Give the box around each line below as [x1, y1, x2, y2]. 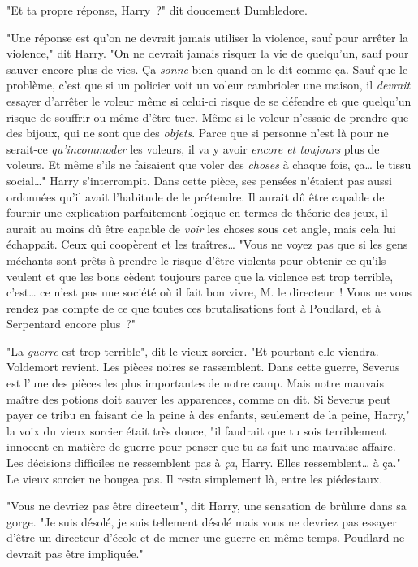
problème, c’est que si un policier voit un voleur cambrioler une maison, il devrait [6, 76, 411, 93]
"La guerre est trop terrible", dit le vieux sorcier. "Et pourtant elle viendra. [6, 342, 379, 359]
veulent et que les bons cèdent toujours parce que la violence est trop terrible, [6, 267, 394, 284]
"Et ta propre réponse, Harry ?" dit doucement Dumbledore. [6, 2, 308, 18]
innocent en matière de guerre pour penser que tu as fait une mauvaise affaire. [6, 438, 396, 455]
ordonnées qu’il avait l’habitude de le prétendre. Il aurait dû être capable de [6, 188, 385, 205]
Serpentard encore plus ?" [6, 315, 136, 332]
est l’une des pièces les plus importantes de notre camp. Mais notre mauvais [6, 374, 385, 392]
